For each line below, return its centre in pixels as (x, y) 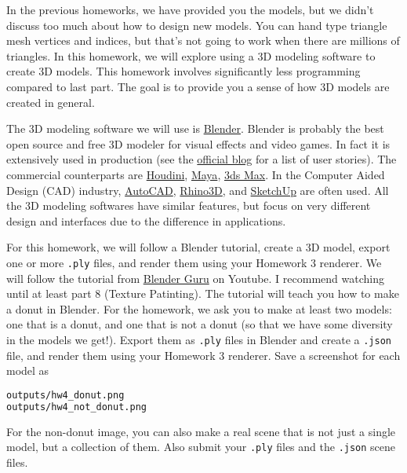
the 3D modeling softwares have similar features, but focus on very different (189, 205)
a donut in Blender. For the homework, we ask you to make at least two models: (199, 308)
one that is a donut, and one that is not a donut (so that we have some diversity (200, 324)
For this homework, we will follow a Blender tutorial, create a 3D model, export (198, 247)
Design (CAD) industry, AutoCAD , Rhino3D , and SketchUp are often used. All (198, 190)
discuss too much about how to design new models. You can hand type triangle (197, 25)
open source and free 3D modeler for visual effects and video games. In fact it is (198, 143)
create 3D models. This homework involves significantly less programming (184, 71)
